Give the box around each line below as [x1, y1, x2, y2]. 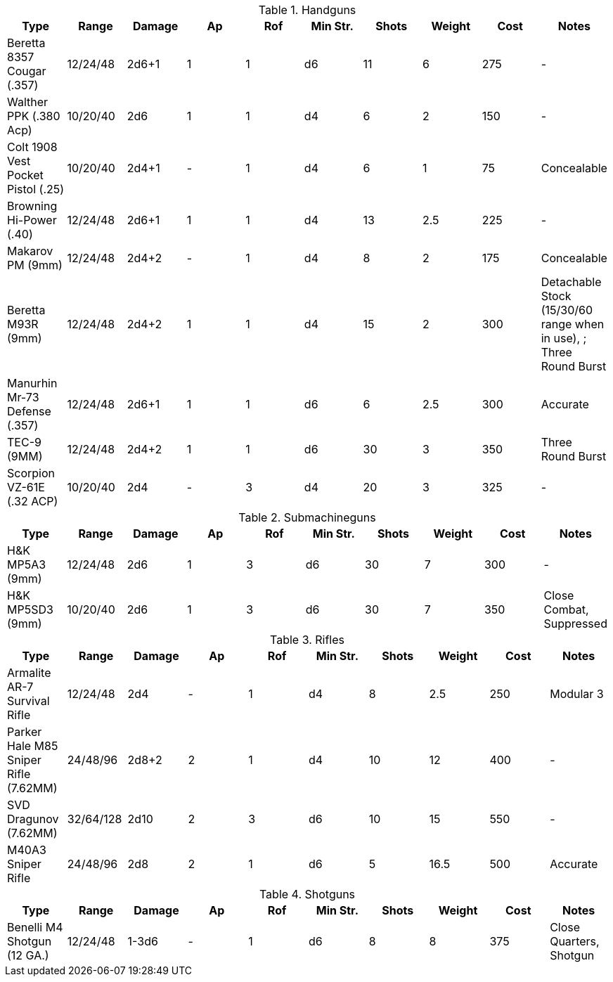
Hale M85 [7, 739, 58, 753]
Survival [7, 694, 50, 708]
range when [541, 317, 605, 331]
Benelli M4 [7, 920, 63, 934]
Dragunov [7, 812, 59, 826]
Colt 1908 [7, 140, 58, 154]
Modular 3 [550, 687, 604, 701]
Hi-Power [7, 213, 57, 227]
